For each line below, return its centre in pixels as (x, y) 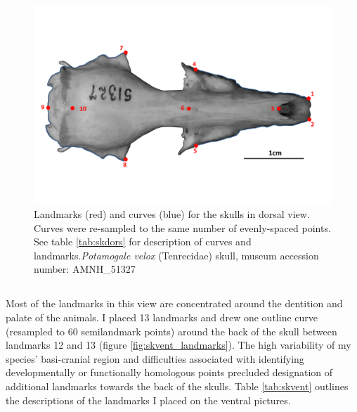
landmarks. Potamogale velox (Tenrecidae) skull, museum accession (176, 255)
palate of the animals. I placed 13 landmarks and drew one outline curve (162, 317)
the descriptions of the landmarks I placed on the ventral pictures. (148, 400)
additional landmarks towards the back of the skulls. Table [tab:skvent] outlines (177, 386)
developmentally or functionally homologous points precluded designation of (169, 372)
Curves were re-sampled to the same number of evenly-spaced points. (182, 227)
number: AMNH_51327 (85, 269)
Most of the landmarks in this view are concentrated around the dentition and (174, 303)
